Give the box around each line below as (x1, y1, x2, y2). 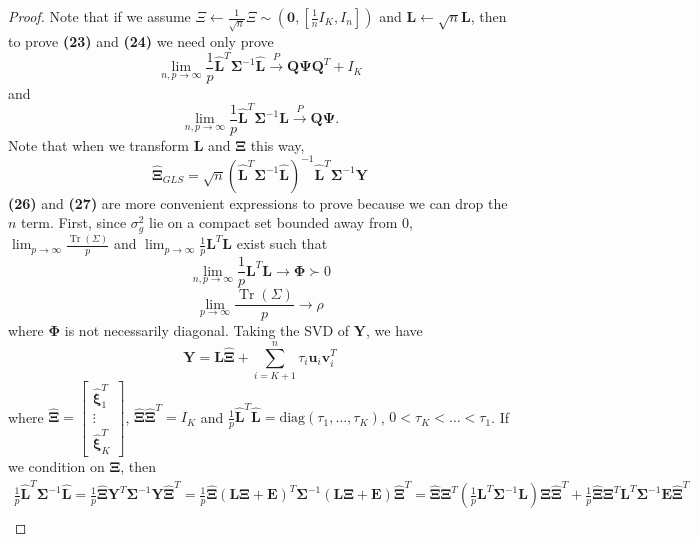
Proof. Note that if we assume (8, 6, 191, 26)
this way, (250, 134, 305, 155)
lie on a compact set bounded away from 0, (149, 212, 413, 233)
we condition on (8, 456, 105, 477)
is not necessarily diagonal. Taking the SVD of (64, 320, 350, 341)
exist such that (236, 233, 328, 254)
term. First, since (21, 212, 127, 233)
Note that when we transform (8, 134, 189, 155)
